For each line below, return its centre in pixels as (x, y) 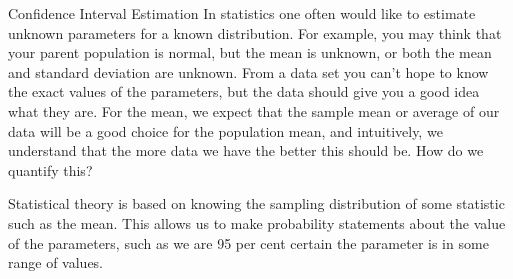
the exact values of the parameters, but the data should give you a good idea (244, 91)
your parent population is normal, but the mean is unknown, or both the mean (250, 52)
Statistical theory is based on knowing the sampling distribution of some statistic (256, 203)
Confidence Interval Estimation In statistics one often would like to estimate (242, 13)
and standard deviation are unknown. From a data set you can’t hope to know (248, 71)
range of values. (56, 262)
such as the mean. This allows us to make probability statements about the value (257, 222)
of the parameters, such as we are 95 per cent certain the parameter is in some (248, 242)
